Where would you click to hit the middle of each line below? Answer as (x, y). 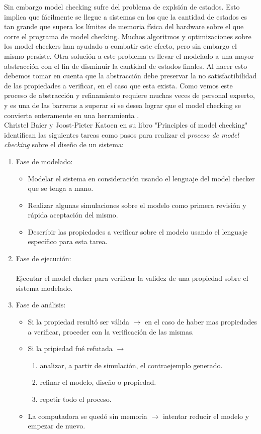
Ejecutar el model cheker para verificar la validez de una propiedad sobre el (132, 278)
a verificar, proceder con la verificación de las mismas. (111, 331)
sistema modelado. (44, 288)
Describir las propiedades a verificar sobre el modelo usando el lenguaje (138, 231)
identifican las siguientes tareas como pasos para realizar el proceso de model (122, 134)
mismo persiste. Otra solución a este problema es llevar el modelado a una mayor (129, 56)
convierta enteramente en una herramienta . (72, 115)
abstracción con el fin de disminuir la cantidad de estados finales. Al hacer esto (126, 66)
